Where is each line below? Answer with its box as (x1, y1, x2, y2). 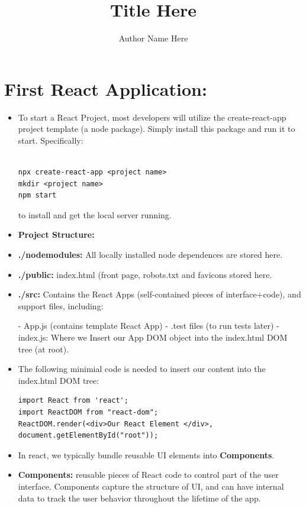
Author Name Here (118, 32, 188, 44)
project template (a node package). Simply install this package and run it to (18, 122, 295, 135)
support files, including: (18, 299, 104, 312)
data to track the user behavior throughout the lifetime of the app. (18, 491, 261, 504)
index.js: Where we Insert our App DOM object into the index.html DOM (18, 331, 288, 343)
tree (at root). (18, 342, 69, 355)
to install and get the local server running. (18, 208, 172, 221)
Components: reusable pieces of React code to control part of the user (18, 468, 279, 481)
